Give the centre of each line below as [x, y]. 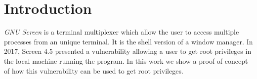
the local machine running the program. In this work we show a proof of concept [126, 60]
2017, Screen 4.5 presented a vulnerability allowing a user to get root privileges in [128, 51]
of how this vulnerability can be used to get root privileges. [94, 70]
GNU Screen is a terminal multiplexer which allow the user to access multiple [122, 32]
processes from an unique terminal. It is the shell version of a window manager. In [128, 41]
